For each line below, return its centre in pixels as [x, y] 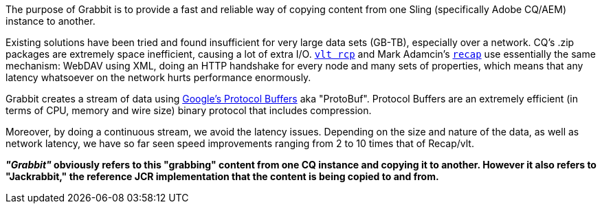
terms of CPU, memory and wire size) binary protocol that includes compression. [189, 110]
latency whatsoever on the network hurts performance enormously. [158, 77]
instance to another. [51, 21]
